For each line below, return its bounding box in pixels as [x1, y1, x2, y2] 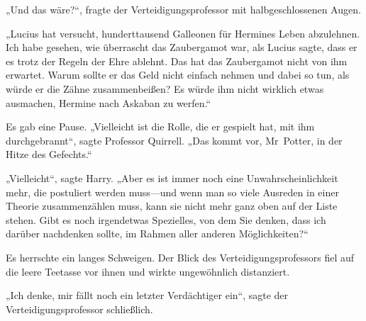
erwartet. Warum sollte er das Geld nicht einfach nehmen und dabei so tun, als [6, 67, 350, 82]
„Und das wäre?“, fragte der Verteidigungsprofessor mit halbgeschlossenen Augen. [6, 2, 361, 16]
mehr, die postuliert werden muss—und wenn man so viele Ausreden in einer [6, 184, 339, 199]
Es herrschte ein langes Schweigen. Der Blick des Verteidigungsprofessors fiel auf [6, 249, 355, 264]
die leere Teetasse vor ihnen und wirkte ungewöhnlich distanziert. [6, 264, 290, 278]
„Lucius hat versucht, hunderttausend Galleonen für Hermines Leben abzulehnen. [6, 26, 360, 40]
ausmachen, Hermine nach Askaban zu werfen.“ [6, 95, 211, 110]
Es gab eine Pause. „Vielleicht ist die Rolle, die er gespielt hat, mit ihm [6, 119, 315, 134]
